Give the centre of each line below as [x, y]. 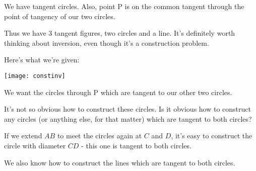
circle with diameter [35, 145]
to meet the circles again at [100, 136]
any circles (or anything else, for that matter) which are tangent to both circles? [128, 118]
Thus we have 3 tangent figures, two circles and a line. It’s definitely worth [120, 33]
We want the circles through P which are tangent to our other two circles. [118, 92]
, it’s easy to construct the [212, 136]
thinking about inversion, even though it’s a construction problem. [107, 42]
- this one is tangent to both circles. [136, 145]
